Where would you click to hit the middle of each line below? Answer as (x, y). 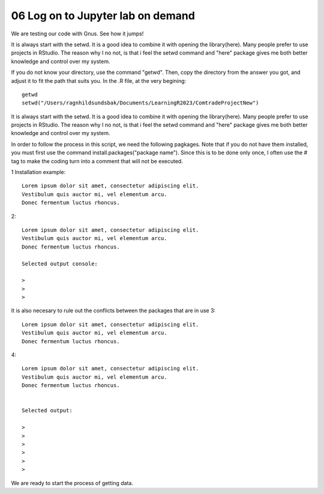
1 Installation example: (38, 172)
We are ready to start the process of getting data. (72, 483)
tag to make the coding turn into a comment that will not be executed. (97, 161)
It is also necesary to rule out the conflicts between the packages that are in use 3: (113, 311)
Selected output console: (60, 264)
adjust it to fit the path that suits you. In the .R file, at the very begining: (99, 80)
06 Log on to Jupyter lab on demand (103, 16)
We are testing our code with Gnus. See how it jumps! (77, 34)
